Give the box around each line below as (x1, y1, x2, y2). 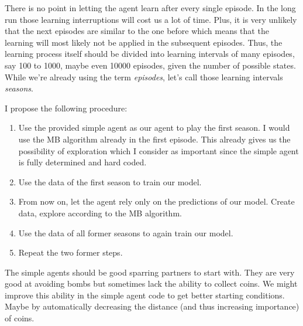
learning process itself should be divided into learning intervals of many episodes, (5, 47, 295, 60)
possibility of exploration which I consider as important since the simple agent (18, 144, 299, 157)
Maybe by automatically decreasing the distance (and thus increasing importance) (5, 300, 299, 313)
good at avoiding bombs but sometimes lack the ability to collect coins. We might (5, 277, 298, 290)
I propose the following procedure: (5, 101, 128, 114)
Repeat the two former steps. (18, 246, 123, 259)
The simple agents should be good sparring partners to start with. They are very (5, 266, 295, 278)
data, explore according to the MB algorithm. (18, 206, 182, 219)
